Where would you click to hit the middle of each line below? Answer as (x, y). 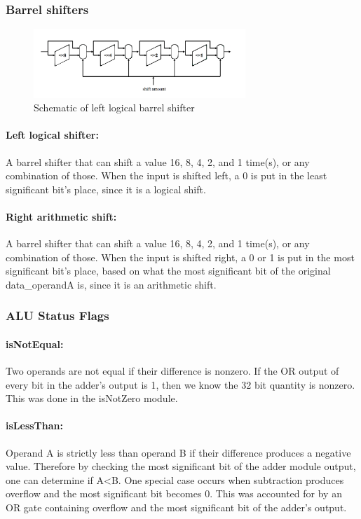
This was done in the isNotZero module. (92, 398)
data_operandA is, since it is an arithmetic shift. (111, 284)
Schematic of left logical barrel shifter (114, 108)
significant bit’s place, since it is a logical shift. (106, 189)
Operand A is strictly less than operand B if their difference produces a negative (178, 452)
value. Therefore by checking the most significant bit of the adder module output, (181, 466)
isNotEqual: (35, 344)
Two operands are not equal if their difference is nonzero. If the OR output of (172, 371)
